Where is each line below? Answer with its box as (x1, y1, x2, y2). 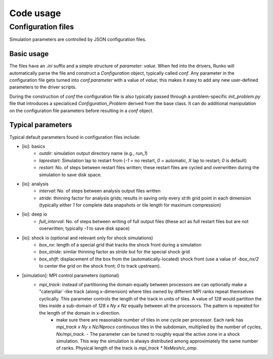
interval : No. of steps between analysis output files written (39, 188, 161, 194)
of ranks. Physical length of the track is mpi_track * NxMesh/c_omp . (56, 345, 198, 351)
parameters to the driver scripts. (9, 84, 77, 90)
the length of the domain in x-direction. (39, 310, 121, 316)
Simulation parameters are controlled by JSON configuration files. (9, 36, 147, 42)
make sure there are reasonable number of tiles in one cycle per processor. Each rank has (56, 317, 244, 323)
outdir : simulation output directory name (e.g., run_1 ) (39, 150, 148, 157)
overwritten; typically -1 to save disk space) (39, 225, 130, 232)
